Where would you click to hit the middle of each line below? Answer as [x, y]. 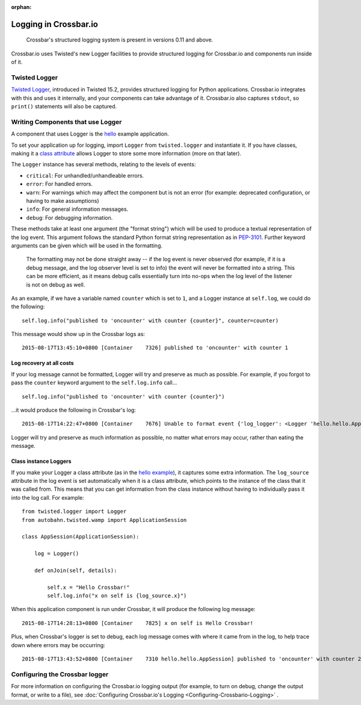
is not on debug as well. [56, 284]
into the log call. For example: [48, 497]
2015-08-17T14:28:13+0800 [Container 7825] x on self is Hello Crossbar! [138, 623]
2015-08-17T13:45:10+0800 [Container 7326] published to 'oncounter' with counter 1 [155, 348]
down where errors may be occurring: [58, 645]
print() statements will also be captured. [64, 107]
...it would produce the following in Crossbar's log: [74, 410]
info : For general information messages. [77, 209]
